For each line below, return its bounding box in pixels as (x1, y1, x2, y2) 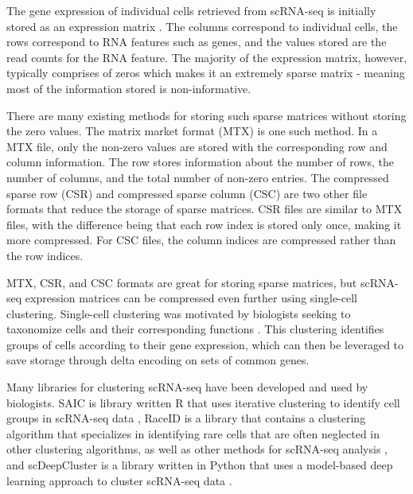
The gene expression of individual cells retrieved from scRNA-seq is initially (6, 2, 376, 18)
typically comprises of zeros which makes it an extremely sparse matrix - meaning (6, 64, 405, 81)
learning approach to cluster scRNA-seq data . (6, 472, 232, 488)
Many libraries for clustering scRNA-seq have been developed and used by (6, 379, 368, 395)
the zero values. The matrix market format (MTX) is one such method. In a (6, 123, 378, 139)
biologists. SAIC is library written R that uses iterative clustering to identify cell (6, 394, 400, 410)
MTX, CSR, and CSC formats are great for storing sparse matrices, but (6, 274, 357, 290)
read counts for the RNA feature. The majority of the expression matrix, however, (6, 49, 407, 65)
